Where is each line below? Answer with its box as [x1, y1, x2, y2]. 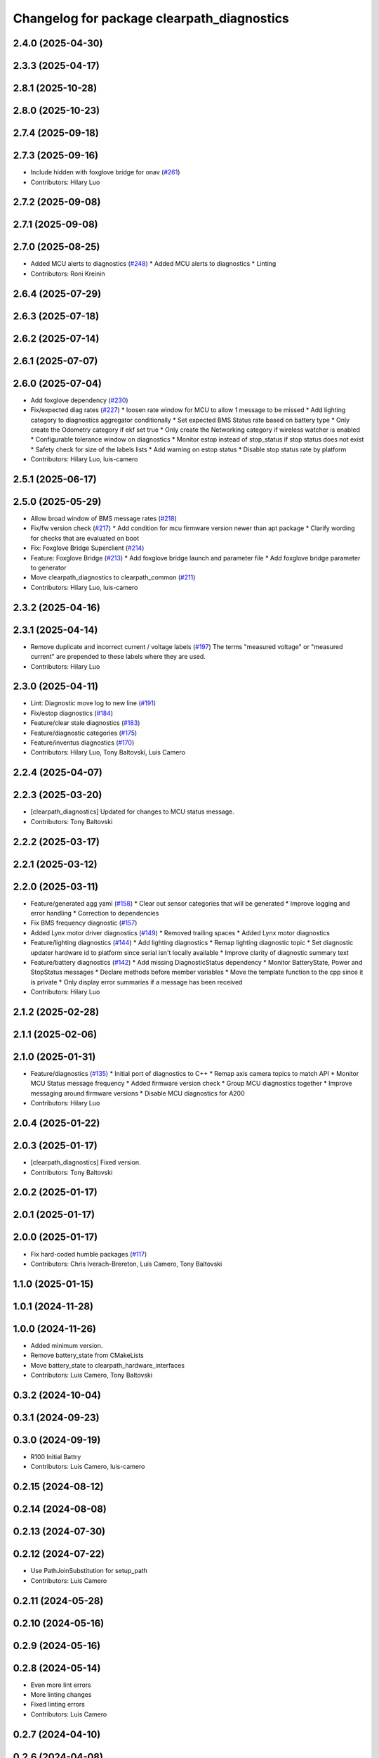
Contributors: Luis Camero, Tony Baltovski [30, 1371, 153, 1380]
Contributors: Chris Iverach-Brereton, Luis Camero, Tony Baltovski [30, 1259, 222, 1268]
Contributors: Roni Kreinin [30, 269, 105, 278]
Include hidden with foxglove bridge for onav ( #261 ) [30, 168, 180, 177]
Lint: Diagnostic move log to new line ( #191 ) [30, 699, 157, 707]
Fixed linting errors [30, 1700, 86, 1709]
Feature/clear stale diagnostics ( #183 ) [30, 719, 140, 727]
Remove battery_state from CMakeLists [30, 1351, 144, 1360]
